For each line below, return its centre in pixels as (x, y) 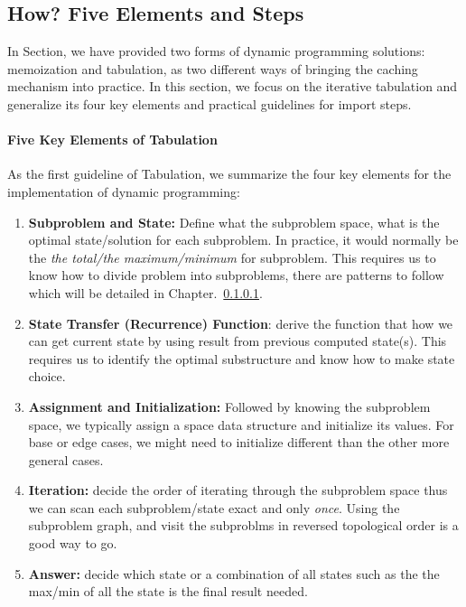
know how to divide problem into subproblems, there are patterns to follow (236, 275)
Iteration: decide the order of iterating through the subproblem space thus (238, 490)
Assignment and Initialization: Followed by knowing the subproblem (229, 406)
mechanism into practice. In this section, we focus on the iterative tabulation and (233, 86)
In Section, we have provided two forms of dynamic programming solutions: (216, 51)
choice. (47, 376)
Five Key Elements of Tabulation (112, 140)
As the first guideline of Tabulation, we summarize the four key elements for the (229, 174)
